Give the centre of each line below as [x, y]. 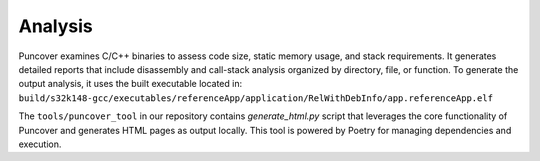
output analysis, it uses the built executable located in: [130, 84]
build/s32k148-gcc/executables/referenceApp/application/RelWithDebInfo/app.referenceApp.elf [256, 98]
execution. [40, 144]
